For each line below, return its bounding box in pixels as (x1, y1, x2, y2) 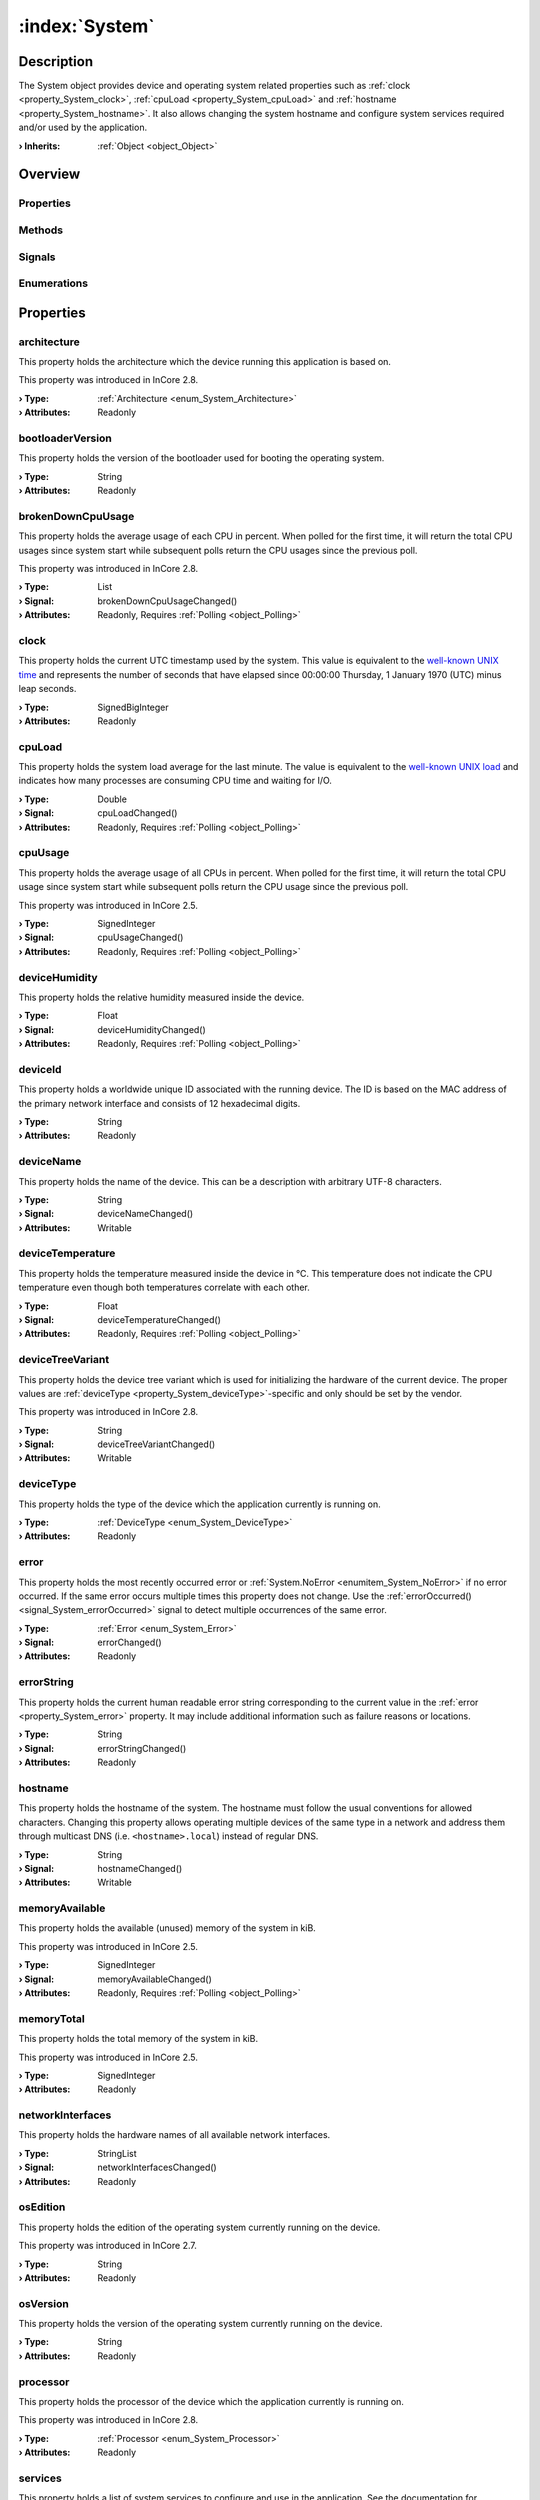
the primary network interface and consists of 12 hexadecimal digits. (18, 1097, 301, 1109)
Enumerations (18, 276, 89, 290)
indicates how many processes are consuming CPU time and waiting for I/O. (18, 775, 332, 787)
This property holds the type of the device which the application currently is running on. (18, 1498, 381, 1510)
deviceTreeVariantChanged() (97, 1438, 216, 1450)
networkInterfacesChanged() (97, 2161, 217, 2174)
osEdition (18, 2200, 66, 2214)
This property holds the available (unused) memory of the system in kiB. (18, 1922, 317, 1934)
